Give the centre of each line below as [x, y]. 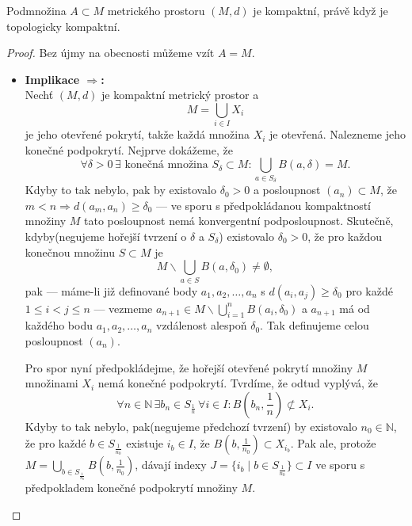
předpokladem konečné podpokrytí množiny [131, 488]
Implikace [52, 79]
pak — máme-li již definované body [111, 290]
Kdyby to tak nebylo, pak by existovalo [121, 190]
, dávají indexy [171, 465]
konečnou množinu [70, 252]
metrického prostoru [156, 10]
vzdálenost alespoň [202, 325]
